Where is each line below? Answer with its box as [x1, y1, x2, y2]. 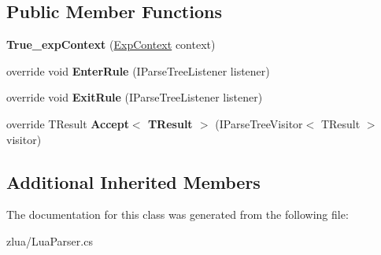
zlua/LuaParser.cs [6, 232, 93, 249]
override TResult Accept [6, 115, 129, 131]
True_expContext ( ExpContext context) [6, 36, 216, 53]
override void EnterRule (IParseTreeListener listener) [6, 62, 270, 79]
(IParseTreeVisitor [215, 115, 303, 131]
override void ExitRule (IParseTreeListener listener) [6, 89, 263, 105]
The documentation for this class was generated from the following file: [6, 206, 349, 223]
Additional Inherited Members [6, 169, 261, 194]
